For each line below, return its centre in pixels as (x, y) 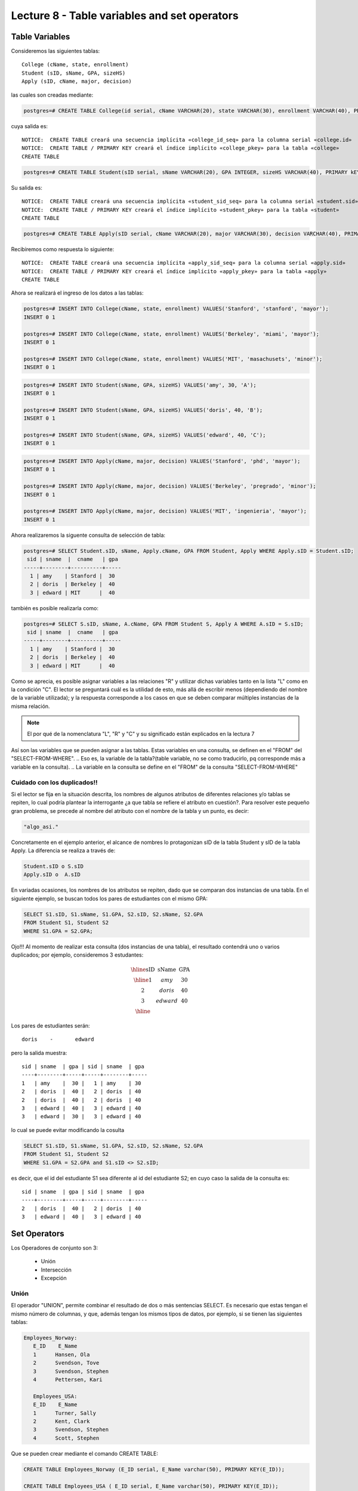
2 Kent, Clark (61, 1422)
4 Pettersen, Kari (68, 1380)
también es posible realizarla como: (55, 608)
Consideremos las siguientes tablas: (55, 51)
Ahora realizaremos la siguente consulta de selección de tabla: (88, 535)
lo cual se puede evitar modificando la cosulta (68, 1130)
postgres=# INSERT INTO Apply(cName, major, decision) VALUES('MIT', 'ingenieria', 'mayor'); (165, 511)
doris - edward (58, 1040)
